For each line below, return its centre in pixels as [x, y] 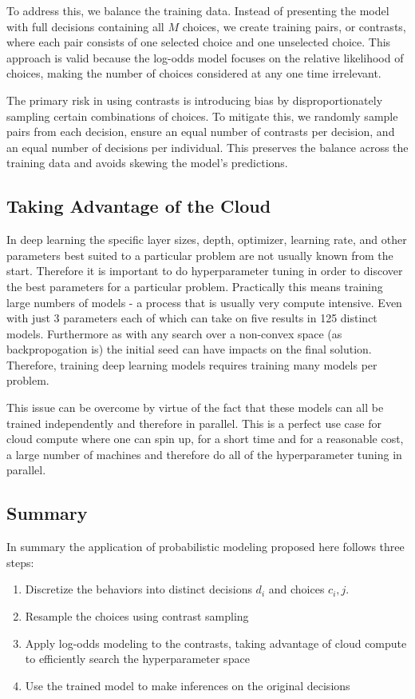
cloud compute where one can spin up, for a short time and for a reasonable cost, [205, 439]
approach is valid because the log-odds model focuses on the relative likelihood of [205, 57]
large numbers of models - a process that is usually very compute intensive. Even [204, 302]
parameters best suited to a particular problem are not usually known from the [200, 255]
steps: [20, 562]
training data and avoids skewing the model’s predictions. [147, 163]
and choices [296, 589]
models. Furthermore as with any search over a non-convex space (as [174, 333]
